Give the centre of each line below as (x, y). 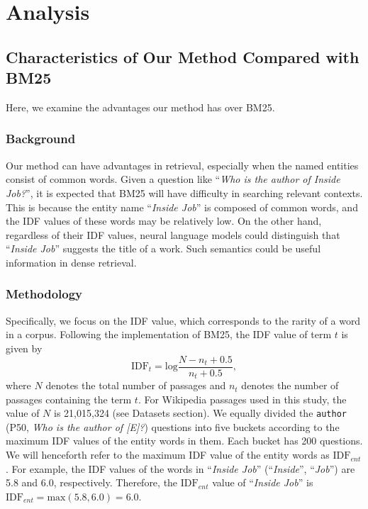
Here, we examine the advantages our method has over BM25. (140, 107)
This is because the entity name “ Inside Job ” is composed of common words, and (182, 207)
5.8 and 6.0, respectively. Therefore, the (92, 482)
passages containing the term (69, 399)
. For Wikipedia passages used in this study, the (242, 399)
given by (24, 348)
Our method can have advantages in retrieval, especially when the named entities (182, 165)
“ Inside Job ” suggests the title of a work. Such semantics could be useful (163, 248)
